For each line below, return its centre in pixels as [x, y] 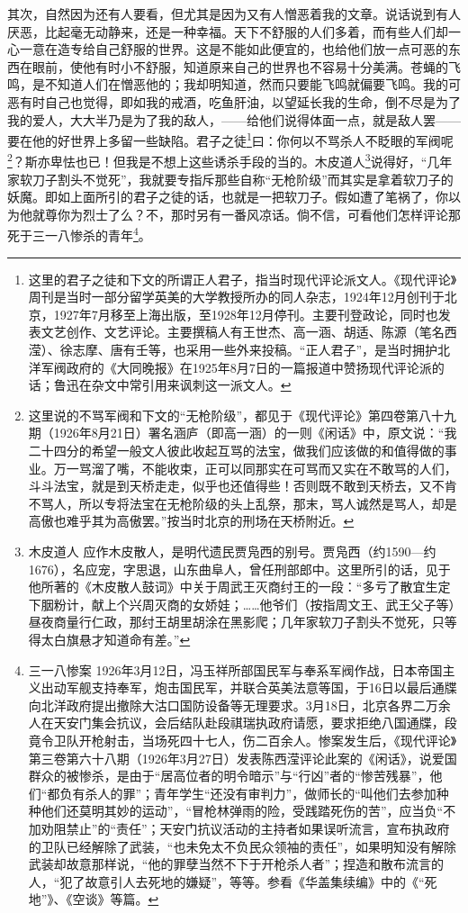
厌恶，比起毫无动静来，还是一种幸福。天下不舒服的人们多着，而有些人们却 [228, 31]
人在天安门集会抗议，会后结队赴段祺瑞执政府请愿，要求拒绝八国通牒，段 [243, 723]
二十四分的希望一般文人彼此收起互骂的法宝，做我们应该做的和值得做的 [236, 451]
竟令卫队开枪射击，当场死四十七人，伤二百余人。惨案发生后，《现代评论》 [243, 740]
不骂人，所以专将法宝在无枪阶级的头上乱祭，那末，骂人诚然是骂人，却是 [243, 503]
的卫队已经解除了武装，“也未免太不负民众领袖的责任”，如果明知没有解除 [243, 846]
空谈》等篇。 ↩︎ [116, 899]
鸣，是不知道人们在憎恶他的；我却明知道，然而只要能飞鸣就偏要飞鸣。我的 [228, 84]
